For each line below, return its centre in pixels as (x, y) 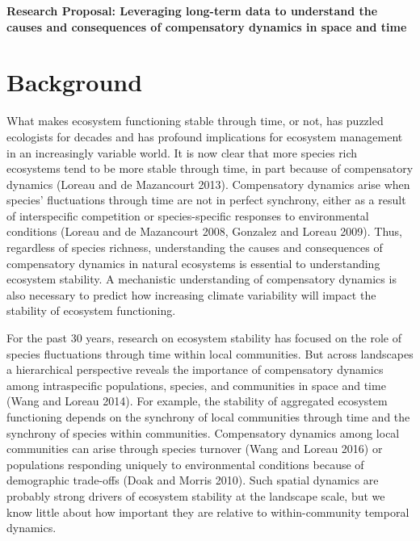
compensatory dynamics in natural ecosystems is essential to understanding (193, 263)
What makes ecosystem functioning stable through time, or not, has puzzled (195, 121)
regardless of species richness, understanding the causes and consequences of (195, 247)
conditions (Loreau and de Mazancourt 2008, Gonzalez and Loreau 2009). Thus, (205, 231)
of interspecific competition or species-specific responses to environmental (188, 215)
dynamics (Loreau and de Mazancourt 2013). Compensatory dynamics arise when (208, 184)
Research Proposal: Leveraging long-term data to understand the (192, 10)
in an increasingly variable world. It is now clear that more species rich (182, 152)
